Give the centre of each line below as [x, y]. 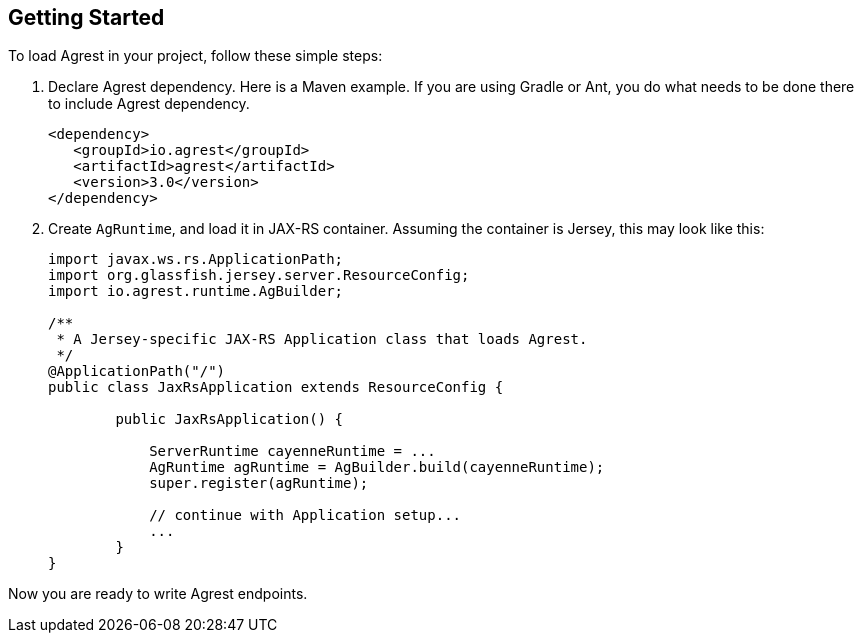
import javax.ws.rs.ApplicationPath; [196, 259]
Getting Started [86, 17]
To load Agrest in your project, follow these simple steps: [195, 56]
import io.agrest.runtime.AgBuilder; [196, 291]
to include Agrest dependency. [149, 104]
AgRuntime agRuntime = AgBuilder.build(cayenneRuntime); [377, 467]
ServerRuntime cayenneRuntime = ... [292, 451]
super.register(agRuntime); [259, 483]
